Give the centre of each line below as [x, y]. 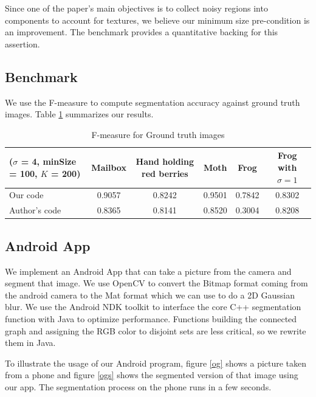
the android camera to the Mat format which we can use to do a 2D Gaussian [150, 295]
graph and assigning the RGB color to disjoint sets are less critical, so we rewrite [156, 330]
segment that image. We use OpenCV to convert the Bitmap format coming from [156, 283]
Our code [26, 195]
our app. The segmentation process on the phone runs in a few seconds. [138, 386]
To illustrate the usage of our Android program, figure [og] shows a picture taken [156, 363]
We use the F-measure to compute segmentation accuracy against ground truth [153, 102]
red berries [165, 173]
